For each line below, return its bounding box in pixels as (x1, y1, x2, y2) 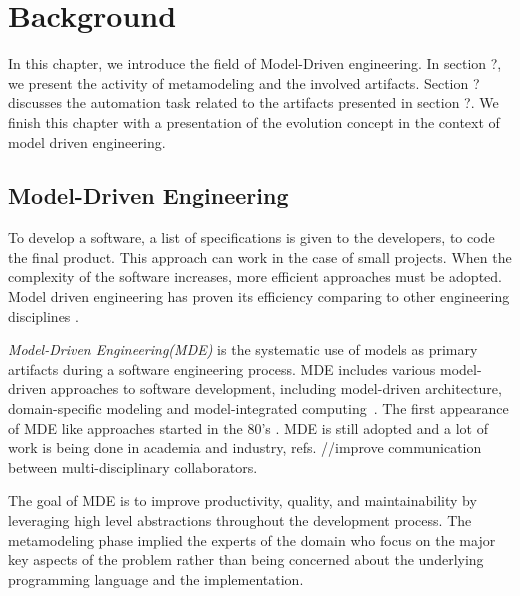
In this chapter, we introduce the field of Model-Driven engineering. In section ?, (8, 53, 502, 74)
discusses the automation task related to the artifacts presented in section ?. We (8, 92, 499, 113)
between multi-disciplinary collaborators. (8, 456, 258, 477)
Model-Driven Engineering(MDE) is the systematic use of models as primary (8, 339, 478, 360)
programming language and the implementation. (8, 568, 304, 589)
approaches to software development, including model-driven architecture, (50, 378, 502, 399)
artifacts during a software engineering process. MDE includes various (8, 358, 436, 379)
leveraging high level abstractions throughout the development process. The (8, 510, 472, 531)
